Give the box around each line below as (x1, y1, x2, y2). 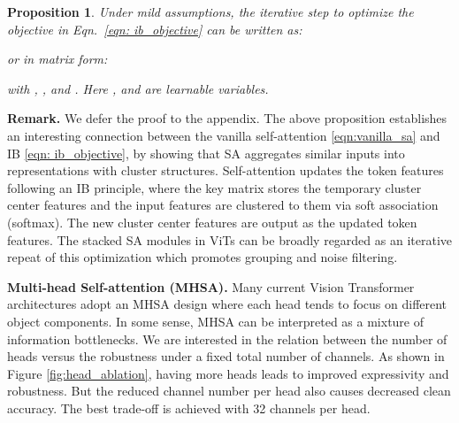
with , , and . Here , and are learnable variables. (7, 79, 269, 97)
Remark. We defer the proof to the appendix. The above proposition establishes (7, 109, 448, 127)
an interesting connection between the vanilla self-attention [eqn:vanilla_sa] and (7, 126, 440, 144)
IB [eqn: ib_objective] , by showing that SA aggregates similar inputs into (7, 143, 405, 162)
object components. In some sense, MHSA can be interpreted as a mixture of (7, 311, 425, 330)
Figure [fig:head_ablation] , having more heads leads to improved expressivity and (7, 364, 449, 382)
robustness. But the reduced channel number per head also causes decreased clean (7, 381, 451, 400)
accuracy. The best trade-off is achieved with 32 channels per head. (7, 398, 371, 417)
